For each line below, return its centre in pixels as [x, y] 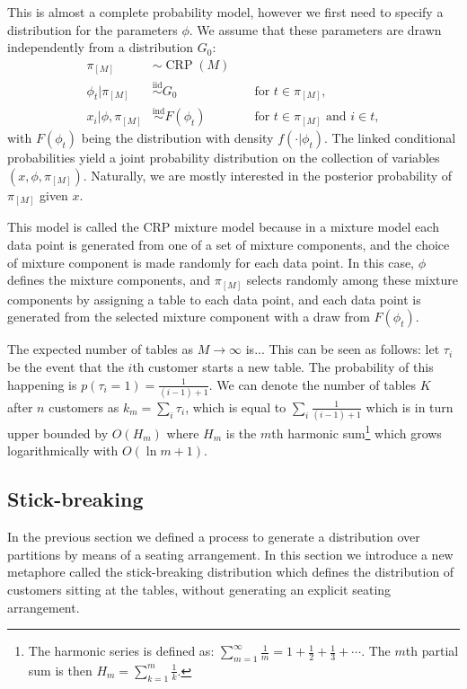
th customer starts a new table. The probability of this [283, 366]
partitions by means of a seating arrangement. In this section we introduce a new [230, 554]
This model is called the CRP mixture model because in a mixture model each [223, 227]
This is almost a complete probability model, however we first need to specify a [225, 12]
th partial [432, 651]
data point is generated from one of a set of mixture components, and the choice [229, 245]
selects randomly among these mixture [352, 280]
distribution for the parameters [93, 29]
